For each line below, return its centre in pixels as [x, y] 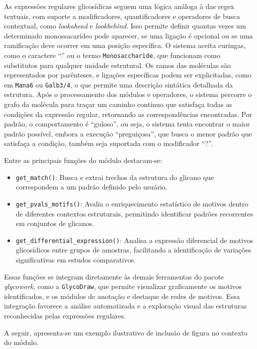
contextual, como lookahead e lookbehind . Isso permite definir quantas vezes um [125, 26]
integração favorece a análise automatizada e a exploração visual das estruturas [125, 306]
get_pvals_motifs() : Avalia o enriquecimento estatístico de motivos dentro [132, 203]
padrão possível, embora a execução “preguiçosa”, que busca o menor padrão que [128, 133]
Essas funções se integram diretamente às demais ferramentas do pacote [114, 276]
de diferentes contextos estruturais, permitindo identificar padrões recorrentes [134, 213]
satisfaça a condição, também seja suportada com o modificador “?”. [108, 143]
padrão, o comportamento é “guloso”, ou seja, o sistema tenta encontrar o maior [127, 124]
